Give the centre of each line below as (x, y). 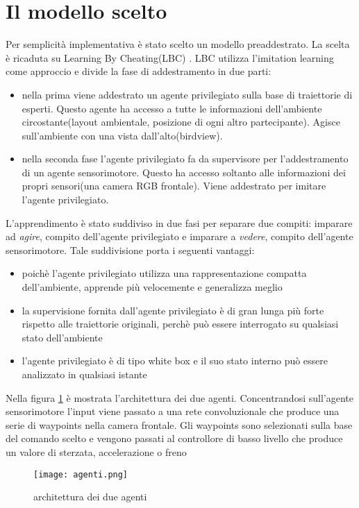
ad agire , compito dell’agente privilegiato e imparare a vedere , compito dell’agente (179, 236)
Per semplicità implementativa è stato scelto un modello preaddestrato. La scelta (178, 44)
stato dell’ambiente (62, 337)
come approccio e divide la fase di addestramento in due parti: (139, 71)
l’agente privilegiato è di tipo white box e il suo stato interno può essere (175, 361)
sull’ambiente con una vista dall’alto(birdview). (122, 135)
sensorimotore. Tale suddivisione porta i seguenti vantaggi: (130, 249)
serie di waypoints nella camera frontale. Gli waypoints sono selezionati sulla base (179, 424)
